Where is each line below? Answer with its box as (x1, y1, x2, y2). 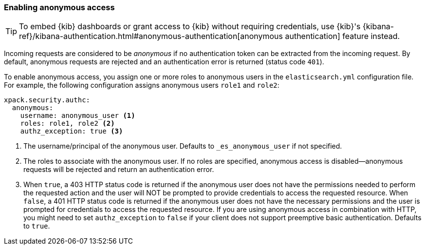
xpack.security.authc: (4, 96, 91, 104)
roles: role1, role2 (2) (20, 119, 115, 128)
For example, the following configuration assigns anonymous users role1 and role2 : (4, 81, 279, 90)
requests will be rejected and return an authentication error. (23, 165, 214, 174)
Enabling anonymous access (4, 2, 115, 12)
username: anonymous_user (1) (20, 112, 135, 120)
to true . (23, 222, 50, 230)
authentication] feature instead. (285, 31, 400, 41)
